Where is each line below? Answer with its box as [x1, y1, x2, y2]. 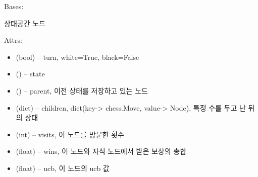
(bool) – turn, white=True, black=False [16, 51, 139, 62]
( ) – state [16, 68, 45, 79]
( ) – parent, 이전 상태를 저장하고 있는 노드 [16, 85, 148, 96]
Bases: [4, 1, 24, 11]
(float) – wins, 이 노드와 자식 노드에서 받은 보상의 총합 [16, 146, 187, 156]
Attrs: [4, 35, 22, 45]
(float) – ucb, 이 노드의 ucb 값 [16, 162, 110, 173]
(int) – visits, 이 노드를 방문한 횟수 [16, 129, 124, 139]
